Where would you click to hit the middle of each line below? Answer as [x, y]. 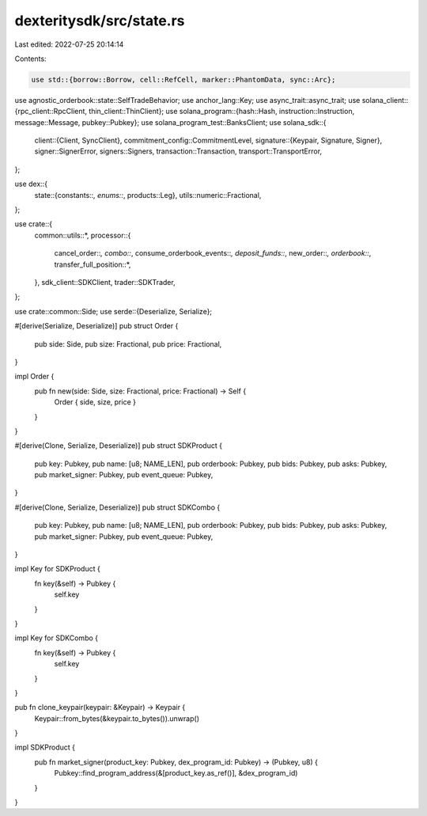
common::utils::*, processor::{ [83, 235]
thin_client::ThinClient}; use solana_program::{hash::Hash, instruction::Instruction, [221, 112]
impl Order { [34, 377]
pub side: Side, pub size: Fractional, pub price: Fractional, [128, 343]
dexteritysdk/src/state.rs [100, 21]
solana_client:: [385, 100]
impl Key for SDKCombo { [57, 638]
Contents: [30, 59]
